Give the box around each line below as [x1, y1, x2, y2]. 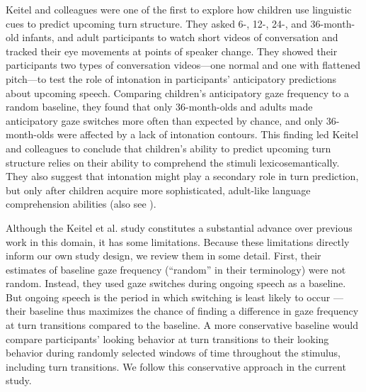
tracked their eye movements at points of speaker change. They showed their [6, 43, 338, 58]
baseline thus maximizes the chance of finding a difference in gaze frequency [29, 303, 359, 318]
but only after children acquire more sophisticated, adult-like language [6, 182, 311, 197]
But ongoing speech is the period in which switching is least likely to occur [6, 289, 331, 304]
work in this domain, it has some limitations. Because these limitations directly [6, 234, 350, 249]
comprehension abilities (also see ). [6, 196, 156, 211]
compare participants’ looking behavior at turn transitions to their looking [6, 331, 329, 346]
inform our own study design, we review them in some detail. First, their [6, 248, 321, 263]
